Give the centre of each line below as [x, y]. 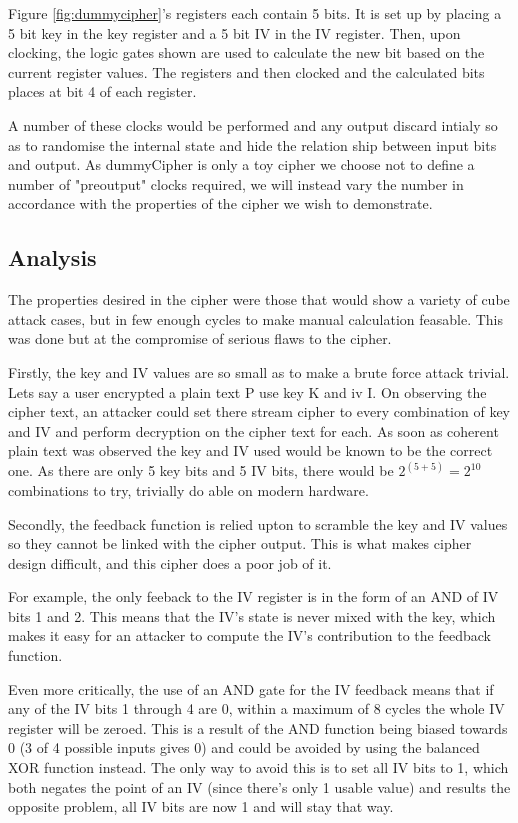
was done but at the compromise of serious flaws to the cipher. [200, 338]
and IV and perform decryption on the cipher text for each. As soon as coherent [253, 430]
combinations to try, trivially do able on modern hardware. [188, 489]
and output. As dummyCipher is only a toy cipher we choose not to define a [241, 164]
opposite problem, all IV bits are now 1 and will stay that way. [201, 806]
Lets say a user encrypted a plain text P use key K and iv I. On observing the [247, 391]
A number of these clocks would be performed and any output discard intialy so [253, 124]
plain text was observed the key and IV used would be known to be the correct [250, 450]
